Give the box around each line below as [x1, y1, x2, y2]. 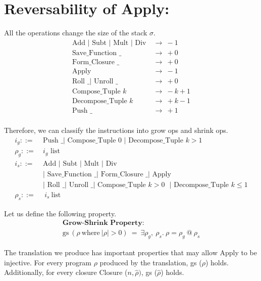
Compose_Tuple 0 [67, 136, 122, 144]
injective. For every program [4, 257, 92, 267]
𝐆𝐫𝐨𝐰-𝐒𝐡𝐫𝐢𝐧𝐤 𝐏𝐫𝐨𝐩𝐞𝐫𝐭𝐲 [62, 219, 142, 227]
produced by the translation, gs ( [99, 257, 202, 267]
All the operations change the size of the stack [4, 27, 147, 38]
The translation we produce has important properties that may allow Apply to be [4, 247, 257, 258]
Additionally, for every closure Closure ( [4, 267, 128, 277]
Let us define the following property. [4, 208, 117, 218]
